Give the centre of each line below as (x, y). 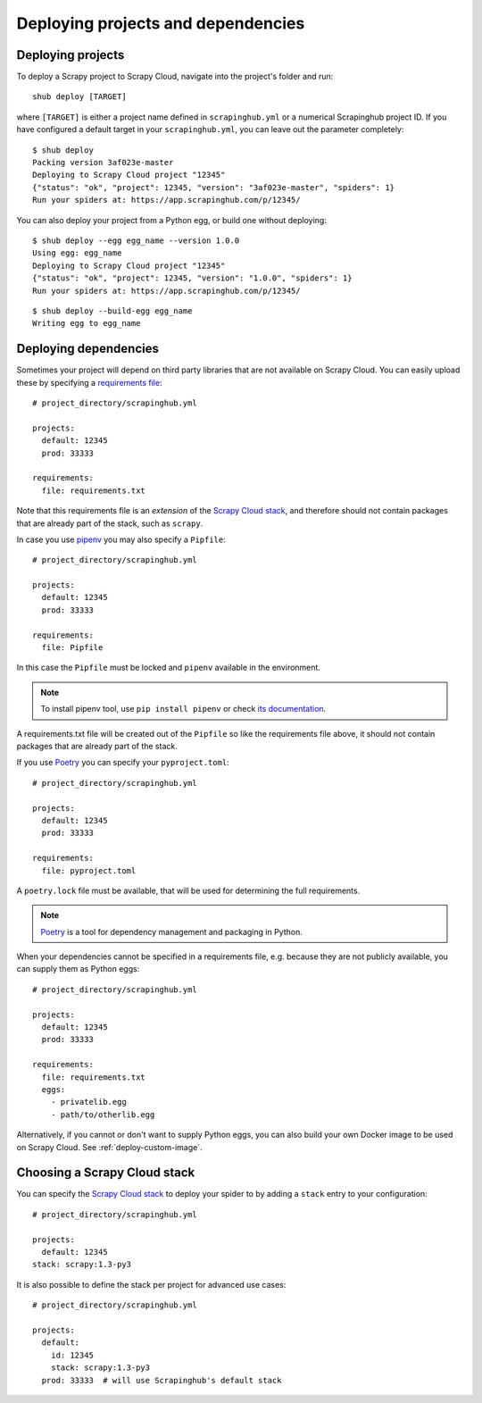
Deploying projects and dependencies (161, 23)
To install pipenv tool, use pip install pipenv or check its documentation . (183, 709)
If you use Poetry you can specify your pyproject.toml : (123, 763)
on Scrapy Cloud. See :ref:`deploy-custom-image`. (109, 1147)
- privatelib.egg (88, 1102)
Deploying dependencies (88, 349)
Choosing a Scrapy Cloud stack (106, 1173)
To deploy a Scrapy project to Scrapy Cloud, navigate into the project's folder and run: (175, 77)
